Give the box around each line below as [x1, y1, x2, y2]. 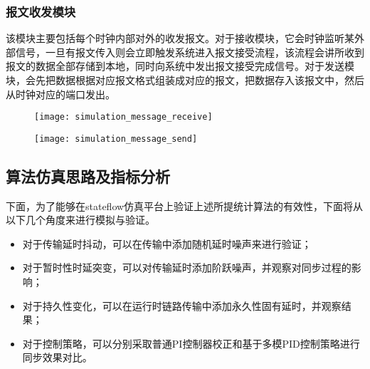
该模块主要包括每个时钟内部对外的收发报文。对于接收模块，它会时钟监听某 [6, 31, 354, 46]
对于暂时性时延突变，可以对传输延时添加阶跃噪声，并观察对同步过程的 [22, 260, 351, 275]
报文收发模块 [6, 2, 76, 20]
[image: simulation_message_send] [34, 133, 198, 144]
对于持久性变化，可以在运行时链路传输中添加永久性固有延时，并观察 [22, 298, 342, 313]
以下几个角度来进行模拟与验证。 [6, 212, 155, 227]
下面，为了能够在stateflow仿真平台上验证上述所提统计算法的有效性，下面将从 [6, 198, 364, 213]
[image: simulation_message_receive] [34, 112, 213, 123]
